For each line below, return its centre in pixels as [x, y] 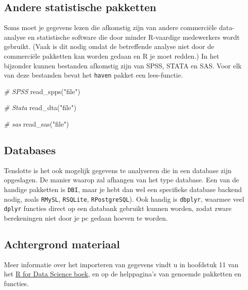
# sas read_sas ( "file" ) [37, 124]
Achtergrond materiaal [62, 244]
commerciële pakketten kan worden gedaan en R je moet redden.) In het [112, 56]
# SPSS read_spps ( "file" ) [42, 91]
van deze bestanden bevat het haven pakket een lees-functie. [93, 75]
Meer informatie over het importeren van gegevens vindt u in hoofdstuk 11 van [121, 264]
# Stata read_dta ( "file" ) [40, 107]
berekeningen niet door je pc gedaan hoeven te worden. [86, 217]
